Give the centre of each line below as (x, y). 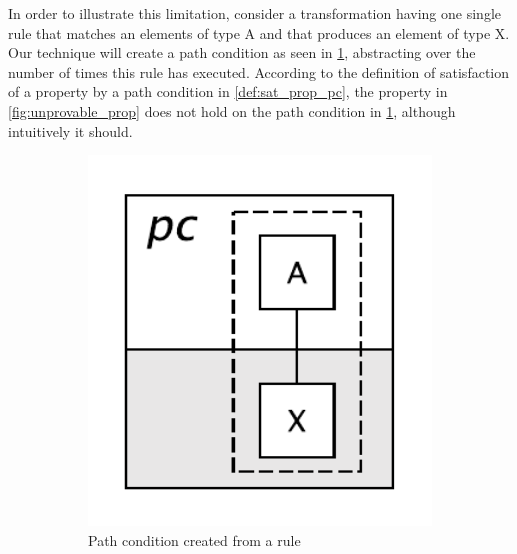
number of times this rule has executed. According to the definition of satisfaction (259, 71)
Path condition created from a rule (194, 540)
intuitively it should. (70, 130)
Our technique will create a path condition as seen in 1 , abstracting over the (242, 52)
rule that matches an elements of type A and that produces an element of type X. (259, 32)
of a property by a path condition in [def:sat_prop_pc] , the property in (228, 91)
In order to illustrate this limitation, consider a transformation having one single (254, 13)
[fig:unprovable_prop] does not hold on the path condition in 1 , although (232, 110)
